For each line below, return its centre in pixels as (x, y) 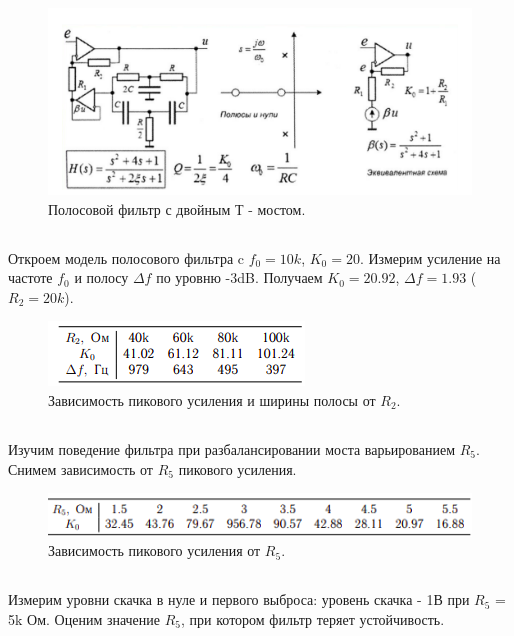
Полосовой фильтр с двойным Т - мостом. (177, 208)
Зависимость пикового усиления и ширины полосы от (212, 399)
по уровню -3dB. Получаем (239, 277)
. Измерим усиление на (430, 257)
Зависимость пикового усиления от (154, 550)
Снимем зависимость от (80, 468)
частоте (30, 277)
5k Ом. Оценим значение (84, 618)
